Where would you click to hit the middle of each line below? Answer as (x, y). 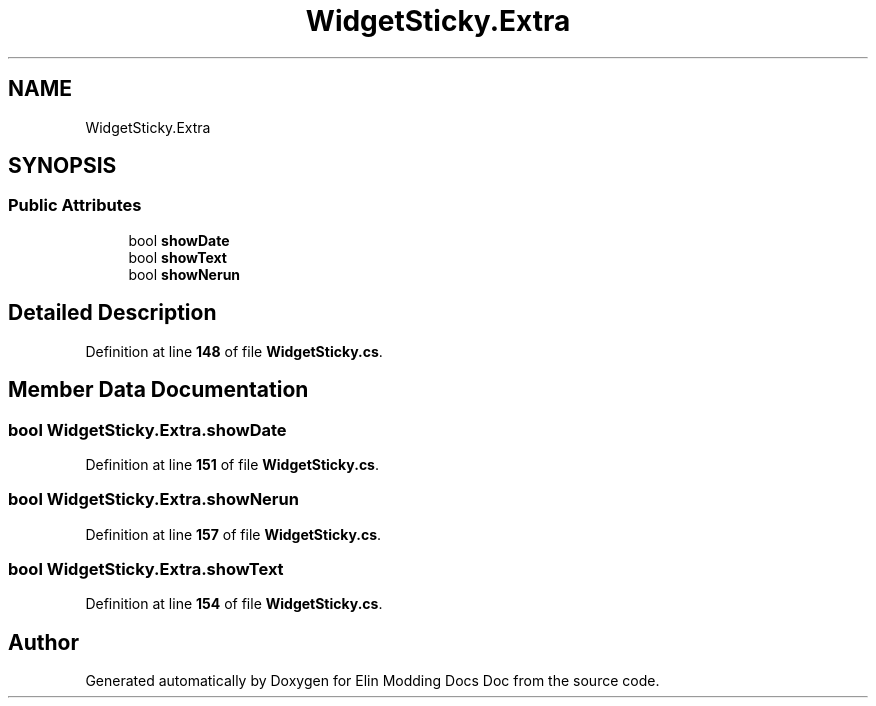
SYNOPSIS (62, 166)
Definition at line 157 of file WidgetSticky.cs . (233, 534)
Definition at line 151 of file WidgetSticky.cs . (232, 464)
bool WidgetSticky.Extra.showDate (147, 429)
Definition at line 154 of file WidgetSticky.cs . (234, 604)
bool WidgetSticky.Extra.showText (146, 569)
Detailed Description (112, 313)
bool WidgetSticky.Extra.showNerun (153, 499)
